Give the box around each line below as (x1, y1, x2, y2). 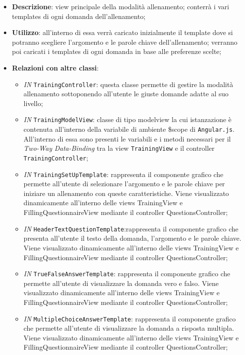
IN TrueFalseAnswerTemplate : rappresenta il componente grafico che (23, 268, 230, 279)
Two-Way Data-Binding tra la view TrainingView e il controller (23, 143, 215, 153)
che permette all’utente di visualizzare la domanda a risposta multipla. (23, 323, 234, 333)
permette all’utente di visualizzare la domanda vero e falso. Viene (23, 278, 219, 288)
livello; (23, 98, 43, 108)
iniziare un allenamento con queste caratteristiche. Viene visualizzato (23, 188, 229, 198)
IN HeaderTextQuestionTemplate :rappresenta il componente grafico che (23, 223, 239, 233)
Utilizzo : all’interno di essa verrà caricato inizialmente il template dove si (12, 27, 233, 37)
